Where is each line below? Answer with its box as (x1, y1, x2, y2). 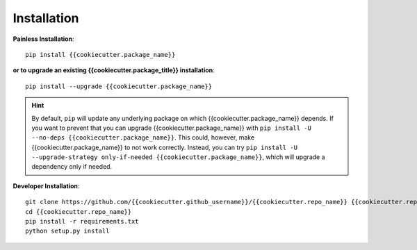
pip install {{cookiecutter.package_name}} (25, 51, 176, 58)
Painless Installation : (13, 35, 74, 43)
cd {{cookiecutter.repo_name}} (25, 208, 132, 215)
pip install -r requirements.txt (25, 217, 139, 226)
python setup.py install (25, 227, 110, 235)
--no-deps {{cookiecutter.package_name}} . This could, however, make (31, 133, 255, 142)
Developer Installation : (13, 181, 80, 190)
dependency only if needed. (31, 162, 113, 171)
